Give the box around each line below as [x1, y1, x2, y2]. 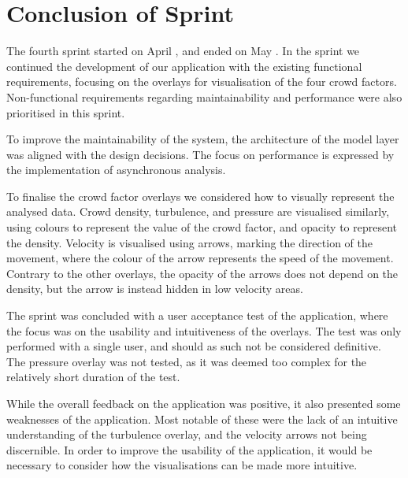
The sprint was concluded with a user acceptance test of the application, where [6, 307, 388, 324]
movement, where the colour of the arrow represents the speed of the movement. [6, 250, 394, 266]
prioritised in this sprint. [6, 104, 125, 120]
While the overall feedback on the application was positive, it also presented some [6, 395, 401, 411]
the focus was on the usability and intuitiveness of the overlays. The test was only [6, 322, 402, 339]
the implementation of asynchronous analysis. [6, 161, 226, 178]
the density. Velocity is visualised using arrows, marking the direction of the [6, 234, 373, 250]
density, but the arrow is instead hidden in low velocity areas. [6, 280, 303, 297]
